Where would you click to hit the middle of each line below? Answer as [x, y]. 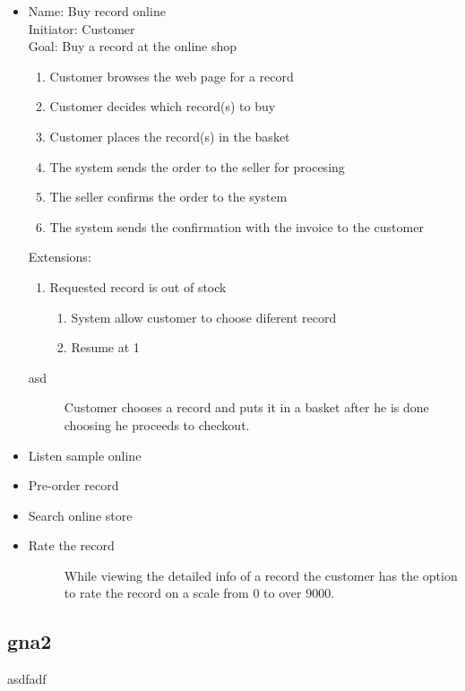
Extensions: [60, 257]
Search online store [80, 515]
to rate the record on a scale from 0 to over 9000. [199, 593]
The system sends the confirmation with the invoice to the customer [237, 226]
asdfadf [27, 679]
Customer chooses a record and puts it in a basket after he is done [246, 407]
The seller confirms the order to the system [168, 197]
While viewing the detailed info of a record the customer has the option [261, 575]
